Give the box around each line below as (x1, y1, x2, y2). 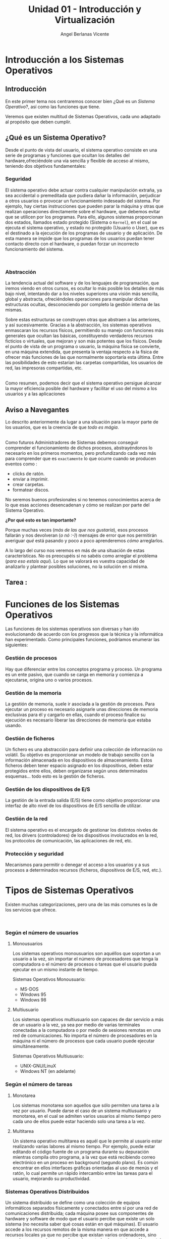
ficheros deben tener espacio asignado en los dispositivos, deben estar (5, 763, 154, 769)
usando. (5, 722, 22, 728)
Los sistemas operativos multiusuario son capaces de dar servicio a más (12, 1017, 164, 1023)
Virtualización (54, 14, 115, 26)
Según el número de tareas (5, 1081, 73, 1088)
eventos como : (5, 461, 38, 467)
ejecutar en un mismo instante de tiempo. (12, 967, 99, 973)
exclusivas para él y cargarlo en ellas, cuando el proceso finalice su (5, 711, 146, 718)
